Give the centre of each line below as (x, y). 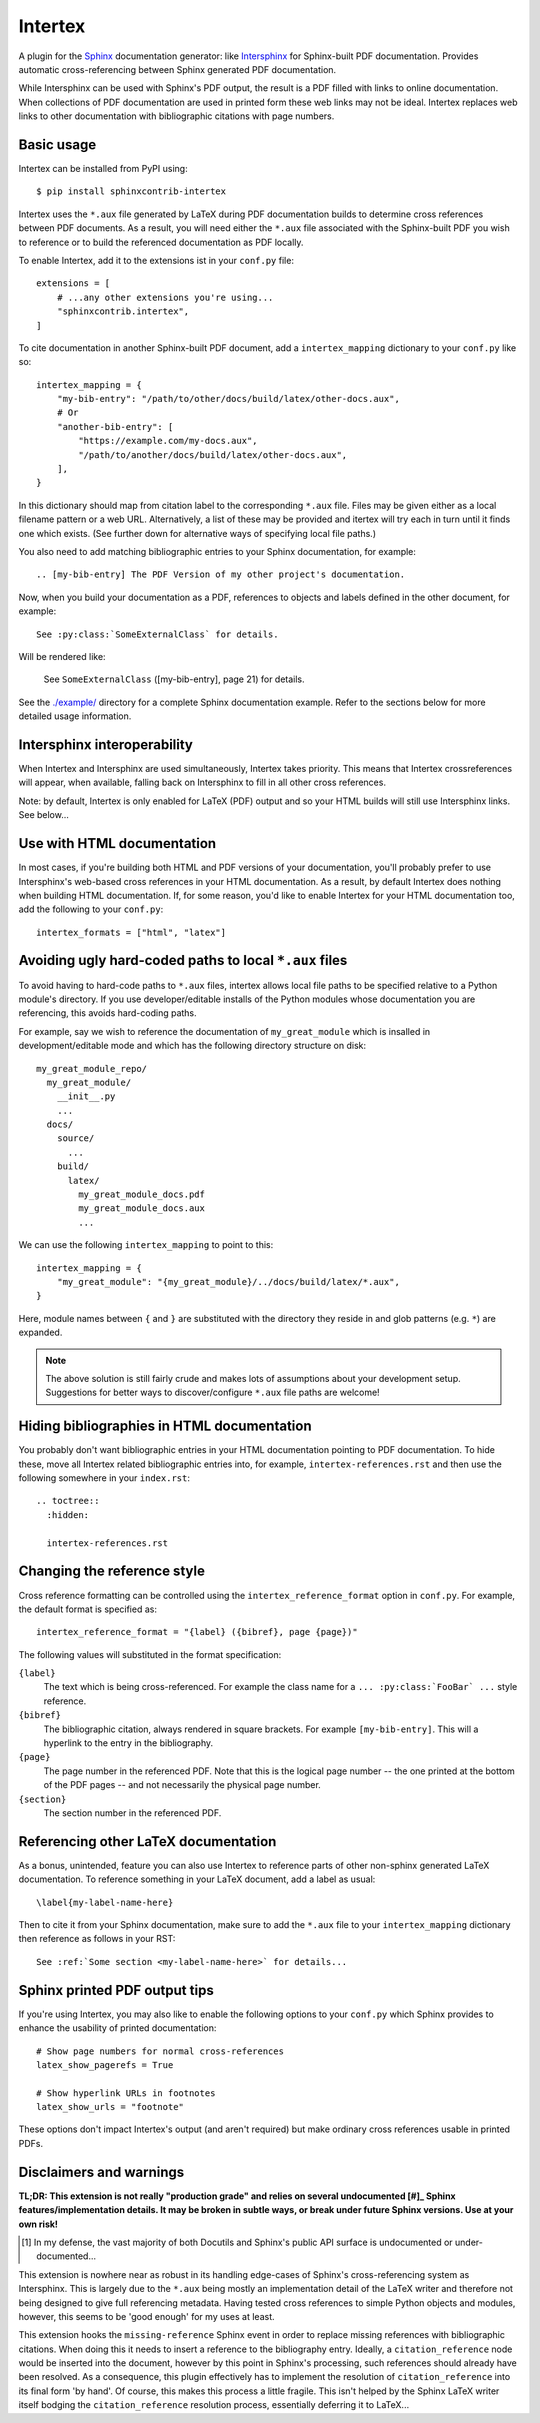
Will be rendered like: (62, 656)
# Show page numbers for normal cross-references (160, 2051)
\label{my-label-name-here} (105, 1902)
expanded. (40, 1332)
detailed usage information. (75, 716)
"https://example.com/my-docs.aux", (168, 441)
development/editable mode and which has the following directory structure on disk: (192, 1046)
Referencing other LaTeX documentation (147, 1841)
